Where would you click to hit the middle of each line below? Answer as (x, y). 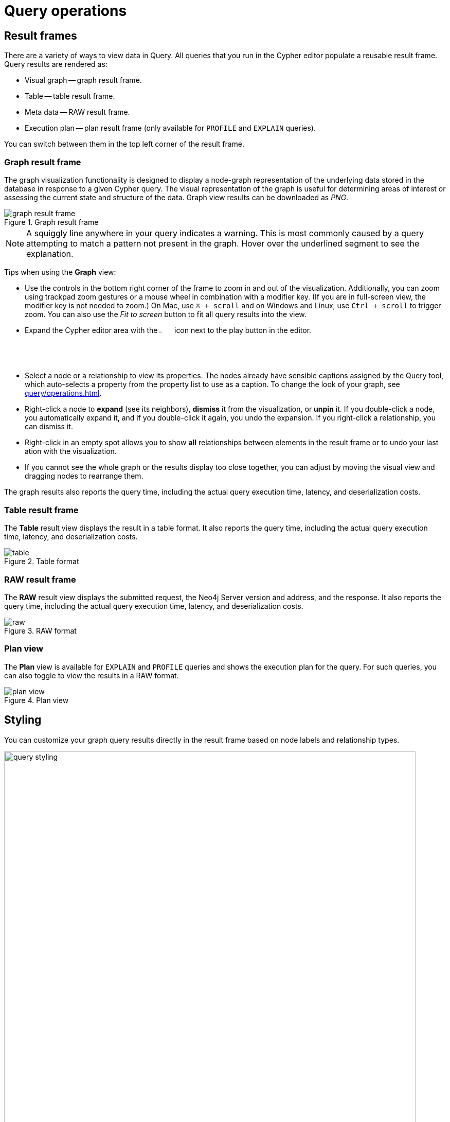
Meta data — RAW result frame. (77, 112)
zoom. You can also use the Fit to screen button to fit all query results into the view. (166, 314)
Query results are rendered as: (56, 64)
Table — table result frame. (70, 96)
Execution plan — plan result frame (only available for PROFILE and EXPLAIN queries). (170, 128)
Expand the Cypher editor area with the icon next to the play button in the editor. (168, 330)
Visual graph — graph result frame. (83, 80)
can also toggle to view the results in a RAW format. (92, 675)
